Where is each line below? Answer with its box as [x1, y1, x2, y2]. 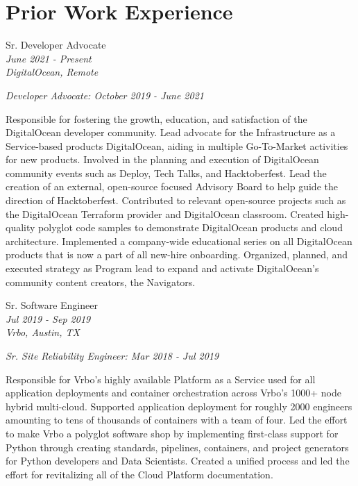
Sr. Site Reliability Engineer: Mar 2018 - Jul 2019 [6, 349, 219, 362]
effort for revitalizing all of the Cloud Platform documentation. [6, 467, 273, 481]
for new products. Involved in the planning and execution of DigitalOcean [6, 152, 319, 167]
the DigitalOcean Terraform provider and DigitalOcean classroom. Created [6, 206, 324, 221]
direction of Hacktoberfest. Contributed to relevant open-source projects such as [6, 193, 346, 208]
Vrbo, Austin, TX [6, 325, 80, 340]
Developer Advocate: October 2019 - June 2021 [6, 87, 204, 102]
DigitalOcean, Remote [6, 65, 99, 79]
